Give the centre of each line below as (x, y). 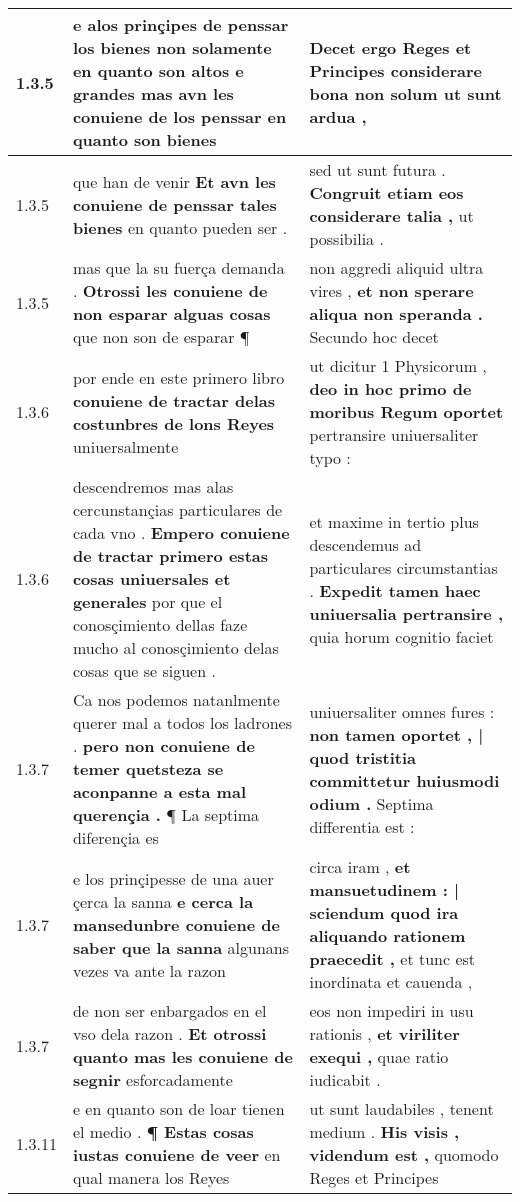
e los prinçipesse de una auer (173, 878)
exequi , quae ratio (379, 1056)
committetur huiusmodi (404, 780)
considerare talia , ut (391, 215)
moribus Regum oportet (406, 411)
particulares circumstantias (403, 567)
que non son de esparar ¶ (161, 336)
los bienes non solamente (172, 47)
